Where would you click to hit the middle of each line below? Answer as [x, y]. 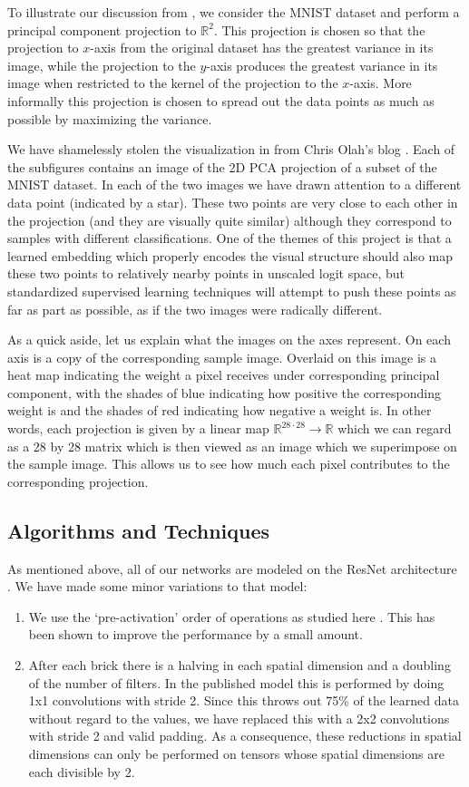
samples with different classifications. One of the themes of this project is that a [230, 238]
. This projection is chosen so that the [319, 29]
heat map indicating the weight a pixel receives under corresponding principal [224, 375]
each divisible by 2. [82, 771]
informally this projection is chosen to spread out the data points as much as [221, 100]
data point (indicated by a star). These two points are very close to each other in [233, 202]
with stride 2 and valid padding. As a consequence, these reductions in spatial [245, 736]
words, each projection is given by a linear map [138, 428]
